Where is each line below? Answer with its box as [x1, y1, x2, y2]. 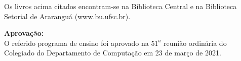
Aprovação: [4, 28, 44, 38]
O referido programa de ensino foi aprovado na [4, 37, 149, 48]
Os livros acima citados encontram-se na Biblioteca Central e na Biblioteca [4, 1, 237, 11]
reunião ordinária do [164, 37, 227, 48]
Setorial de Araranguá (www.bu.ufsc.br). [4, 11, 131, 21]
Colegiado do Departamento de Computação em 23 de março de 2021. [4, 47, 221, 58]
